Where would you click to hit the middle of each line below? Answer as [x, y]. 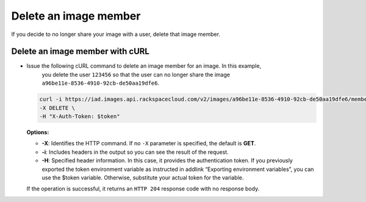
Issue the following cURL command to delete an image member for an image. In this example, [144, 66]
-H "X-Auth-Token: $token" [80, 116]
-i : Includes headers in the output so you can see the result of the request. [135, 152]
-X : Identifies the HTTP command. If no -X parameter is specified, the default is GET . [149, 143]
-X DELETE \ [57, 108]
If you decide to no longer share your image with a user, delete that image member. [116, 34]
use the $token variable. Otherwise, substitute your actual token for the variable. [143, 178]
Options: [38, 132]
